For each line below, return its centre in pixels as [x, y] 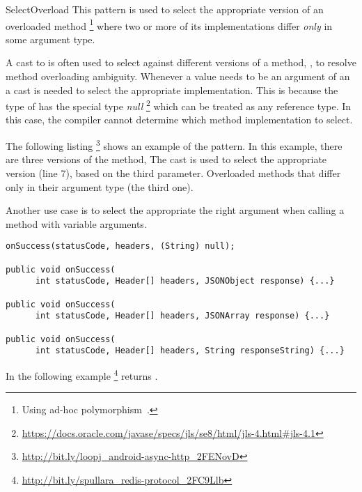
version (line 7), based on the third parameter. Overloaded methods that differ [173, 172]
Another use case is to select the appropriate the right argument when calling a [175, 210]
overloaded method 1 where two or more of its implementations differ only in [169, 24]
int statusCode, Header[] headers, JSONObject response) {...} [185, 281]
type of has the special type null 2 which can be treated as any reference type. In [179, 105]
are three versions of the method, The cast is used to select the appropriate [166, 159]
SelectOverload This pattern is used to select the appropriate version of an [165, 9]
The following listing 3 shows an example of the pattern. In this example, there [174, 145]
